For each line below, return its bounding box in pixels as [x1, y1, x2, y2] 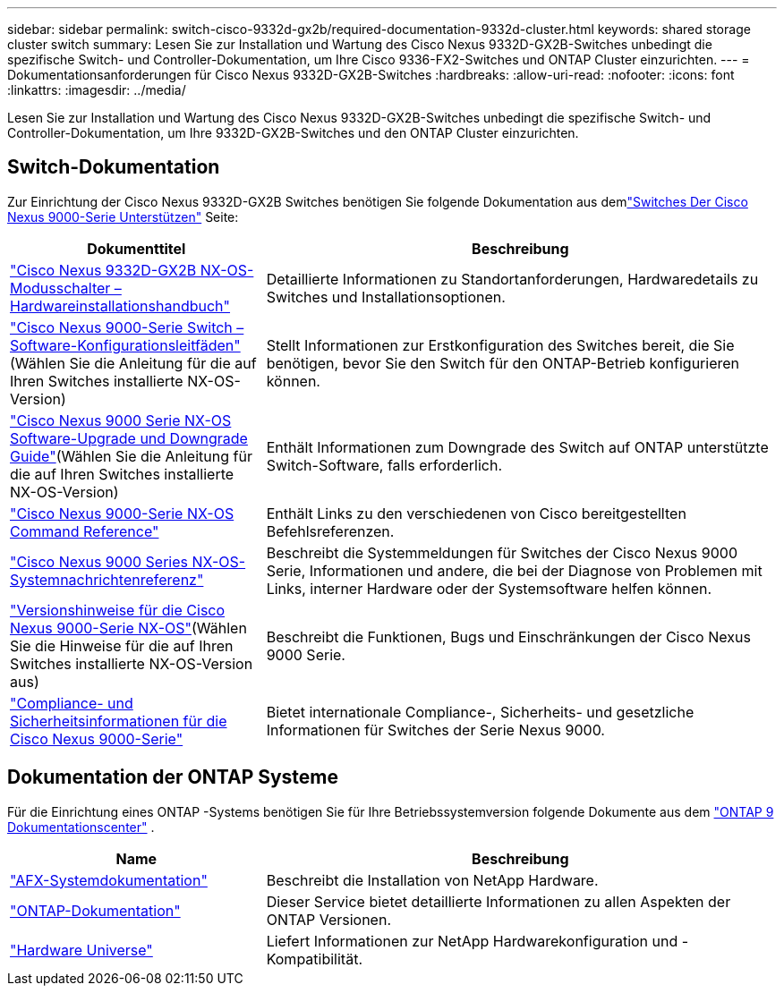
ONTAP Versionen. [266, 910, 392, 929]
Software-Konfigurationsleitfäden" [10, 335, 241, 354]
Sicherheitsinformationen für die [10, 711, 227, 730]
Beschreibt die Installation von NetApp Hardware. [266, 870, 599, 889]
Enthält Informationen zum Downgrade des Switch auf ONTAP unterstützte [266, 437, 769, 456]
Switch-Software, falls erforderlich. [266, 455, 503, 474]
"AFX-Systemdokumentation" [10, 870, 208, 889]
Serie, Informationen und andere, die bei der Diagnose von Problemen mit [266, 561, 763, 580]
